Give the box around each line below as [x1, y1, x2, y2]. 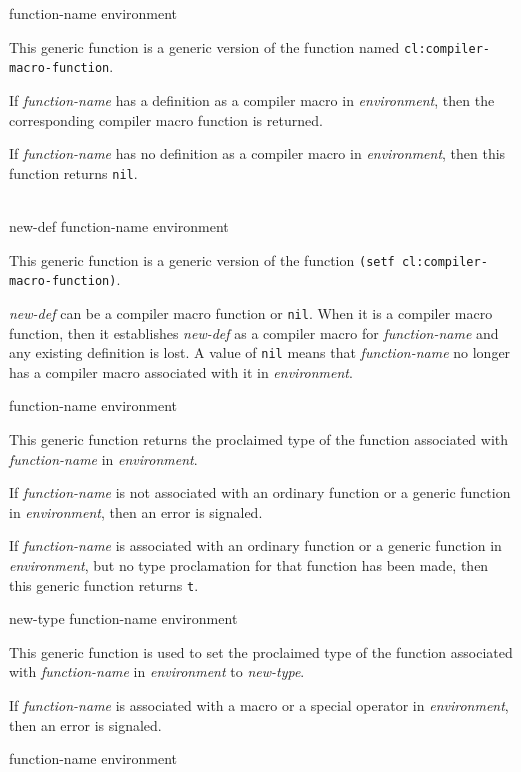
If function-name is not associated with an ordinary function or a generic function [9, 482, 511, 503]
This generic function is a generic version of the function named [9, 36, 400, 57]
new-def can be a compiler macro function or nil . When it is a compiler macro [9, 302, 493, 323]
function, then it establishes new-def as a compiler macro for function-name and [9, 322, 499, 343]
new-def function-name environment [9, 215, 229, 236]
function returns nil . [9, 162, 138, 183]
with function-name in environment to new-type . [9, 661, 305, 682]
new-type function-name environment [9, 608, 238, 629]
